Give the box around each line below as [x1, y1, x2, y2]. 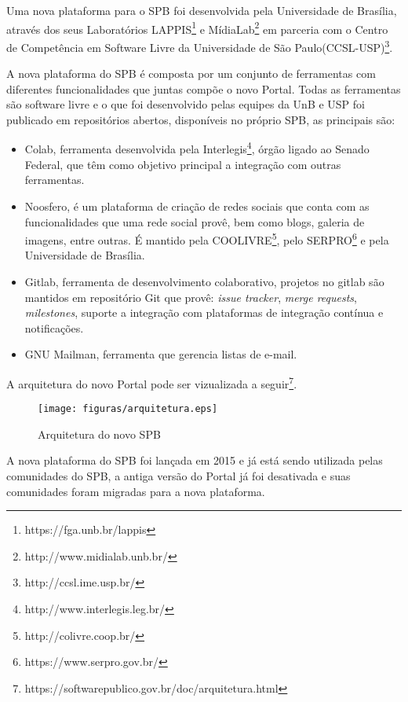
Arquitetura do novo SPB [38, 425, 161, 442]
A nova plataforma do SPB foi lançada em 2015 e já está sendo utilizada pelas [6, 452, 383, 469]
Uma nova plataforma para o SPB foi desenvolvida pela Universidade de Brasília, [6, 2, 397, 18]
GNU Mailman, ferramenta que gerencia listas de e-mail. [24, 346, 297, 362]
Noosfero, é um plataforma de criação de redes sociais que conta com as [24, 197, 370, 214]
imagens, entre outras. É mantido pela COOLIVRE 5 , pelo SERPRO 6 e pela [24, 230, 389, 248]
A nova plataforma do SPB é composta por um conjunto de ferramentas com [6, 65, 376, 82]
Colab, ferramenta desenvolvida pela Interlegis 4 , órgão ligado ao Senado [24, 138, 370, 157]
